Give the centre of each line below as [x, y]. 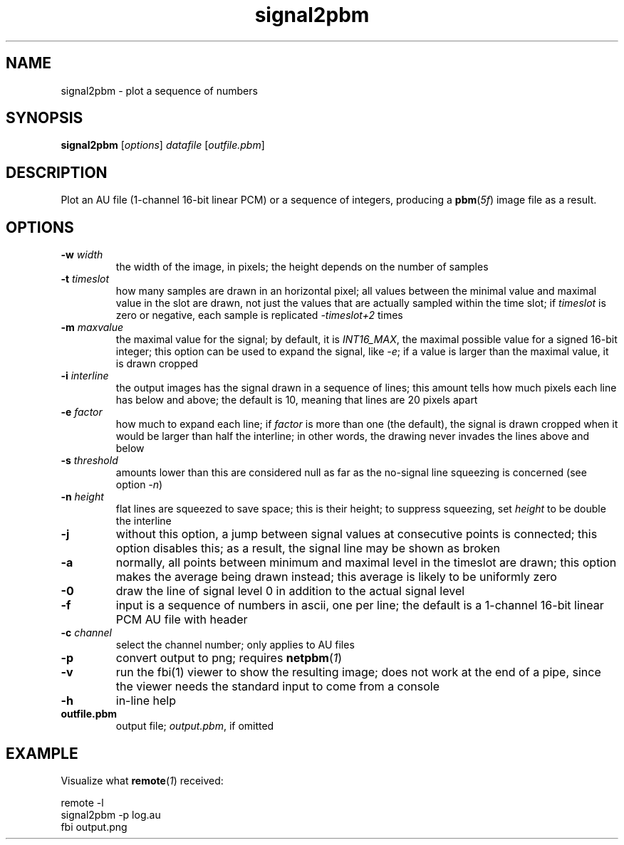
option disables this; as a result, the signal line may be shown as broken [308, 549]
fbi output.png [94, 826]
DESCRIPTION [57, 172]
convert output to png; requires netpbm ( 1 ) [229, 658]
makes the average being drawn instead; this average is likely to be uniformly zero [336, 577]
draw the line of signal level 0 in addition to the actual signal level [290, 591]
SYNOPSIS [45, 118]
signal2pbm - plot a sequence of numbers [159, 90]
